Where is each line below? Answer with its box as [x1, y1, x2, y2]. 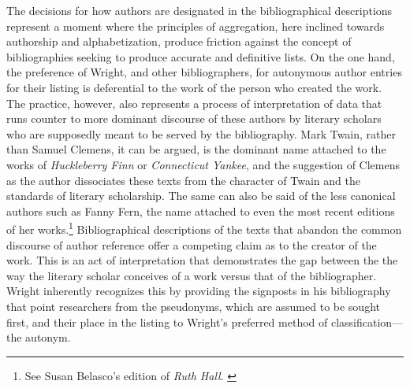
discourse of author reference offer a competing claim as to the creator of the [6, 236, 377, 253]
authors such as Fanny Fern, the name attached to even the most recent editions [6, 202, 395, 219]
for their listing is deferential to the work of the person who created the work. [6, 79, 382, 95]
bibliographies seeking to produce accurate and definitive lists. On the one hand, [6, 48, 395, 65]
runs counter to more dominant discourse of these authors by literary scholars [6, 110, 382, 127]
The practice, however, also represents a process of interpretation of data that [6, 94, 382, 111]
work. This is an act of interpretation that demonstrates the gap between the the [6, 252, 398, 268]
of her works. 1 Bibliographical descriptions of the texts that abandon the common [6, 219, 402, 237]
